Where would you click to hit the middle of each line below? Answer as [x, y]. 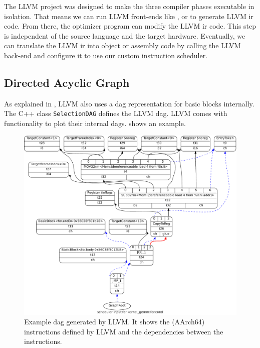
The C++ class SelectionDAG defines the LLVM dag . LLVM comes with [116, 113]
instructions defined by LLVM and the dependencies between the [124, 331]
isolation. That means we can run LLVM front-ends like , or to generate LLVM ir [129, 16]
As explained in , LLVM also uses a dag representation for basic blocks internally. [129, 103]
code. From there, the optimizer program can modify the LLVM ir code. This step [130, 26]
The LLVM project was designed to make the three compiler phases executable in [129, 6]
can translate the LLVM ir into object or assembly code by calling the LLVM [122, 45]
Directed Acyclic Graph [67, 82]
